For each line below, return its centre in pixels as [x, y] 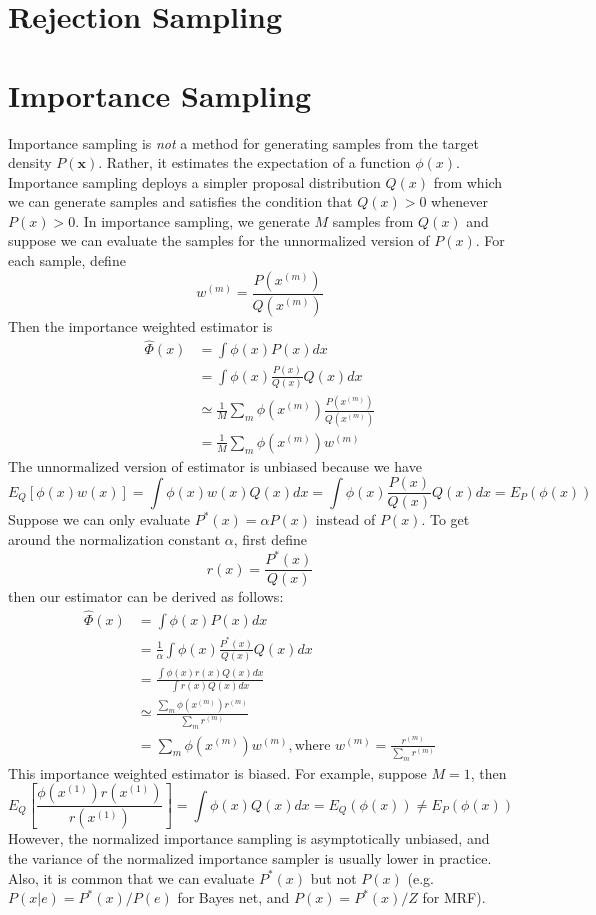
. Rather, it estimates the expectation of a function [254, 162]
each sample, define [67, 260]
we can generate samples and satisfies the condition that [180, 201]
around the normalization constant [114, 538]
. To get [445, 519]
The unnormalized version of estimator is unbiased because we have [215, 465]
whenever [459, 201]
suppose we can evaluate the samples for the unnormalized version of [219, 240]
